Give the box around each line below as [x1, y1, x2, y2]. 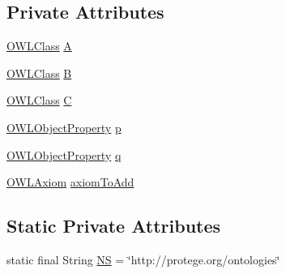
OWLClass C [6, 92, 72, 109]
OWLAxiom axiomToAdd [6, 173, 134, 191]
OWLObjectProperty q [6, 146, 122, 163]
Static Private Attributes [6, 213, 221, 238]
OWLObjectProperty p [6, 118, 122, 135]
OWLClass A [6, 37, 72, 54]
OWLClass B [6, 64, 72, 81]
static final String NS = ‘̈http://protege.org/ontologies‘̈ [6, 250, 280, 268]
